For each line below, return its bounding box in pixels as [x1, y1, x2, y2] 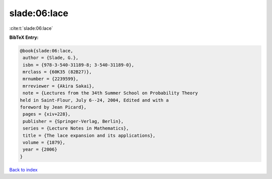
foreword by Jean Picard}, [20, 104, 87, 110]
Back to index [9, 166, 38, 172]
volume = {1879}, [23, 140, 65, 145]
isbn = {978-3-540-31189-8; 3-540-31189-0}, [23, 62, 134, 68]
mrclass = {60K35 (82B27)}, [23, 69, 92, 75]
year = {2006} [23, 147, 57, 152]
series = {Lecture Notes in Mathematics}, [23, 126, 129, 131]
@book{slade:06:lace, [20, 48, 74, 53]
